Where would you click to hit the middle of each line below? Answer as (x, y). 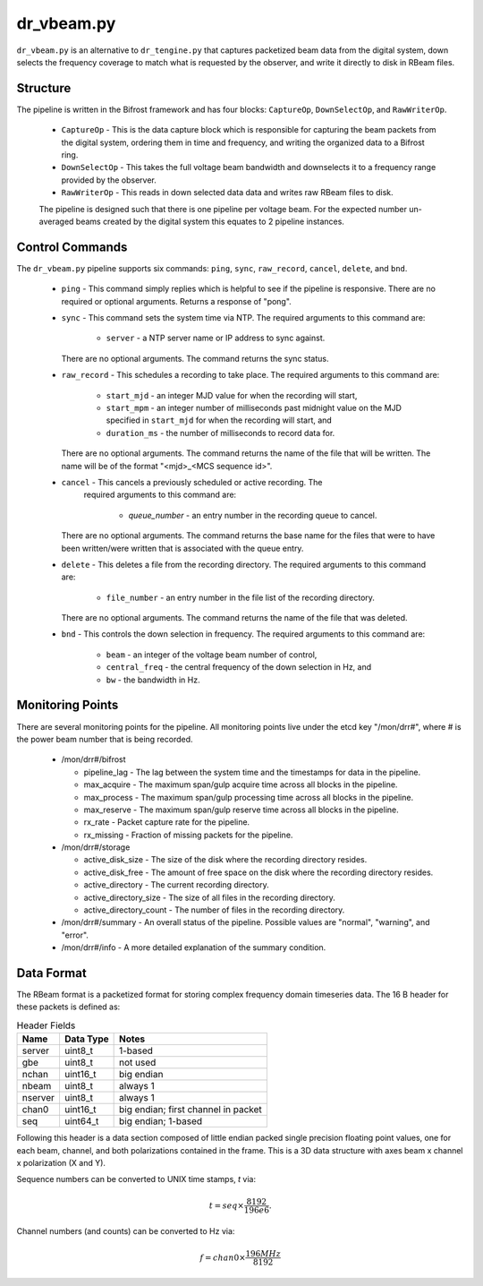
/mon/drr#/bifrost (93, 759)
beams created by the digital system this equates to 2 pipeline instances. (210, 221)
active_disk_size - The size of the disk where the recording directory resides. (225, 860)
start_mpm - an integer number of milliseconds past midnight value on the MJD (254, 408)
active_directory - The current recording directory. (176, 885)
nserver (38, 1098)
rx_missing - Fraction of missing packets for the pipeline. (188, 835)
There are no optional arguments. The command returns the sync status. (195, 358)
